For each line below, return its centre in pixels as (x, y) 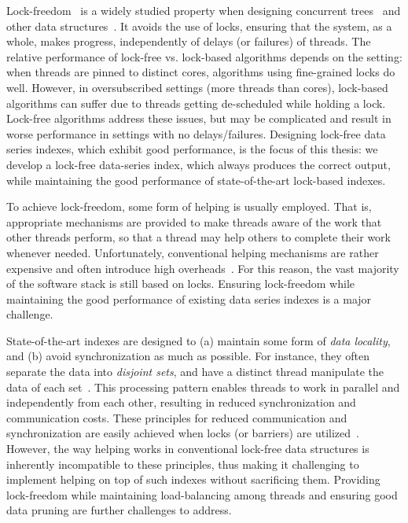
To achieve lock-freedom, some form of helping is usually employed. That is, (189, 206)
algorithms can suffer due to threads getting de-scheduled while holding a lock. (196, 103)
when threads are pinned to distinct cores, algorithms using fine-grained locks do (201, 72)
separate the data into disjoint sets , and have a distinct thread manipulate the (195, 372)
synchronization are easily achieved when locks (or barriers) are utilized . (183, 433)
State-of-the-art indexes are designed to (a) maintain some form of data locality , (198, 340)
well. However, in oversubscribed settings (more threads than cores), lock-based (197, 87)
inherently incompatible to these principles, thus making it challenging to (183, 464)
